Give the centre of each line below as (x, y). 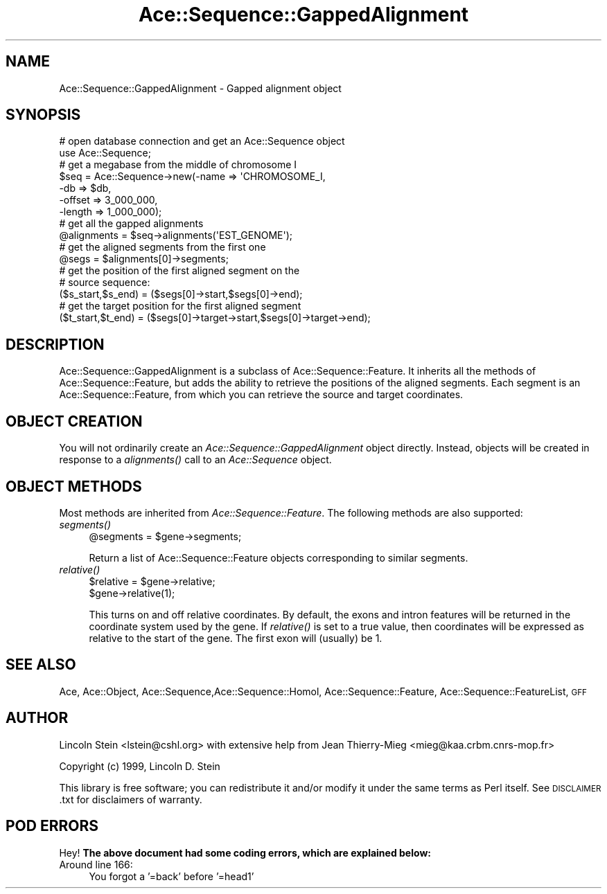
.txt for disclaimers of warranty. (131, 799)
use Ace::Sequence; (105, 153)
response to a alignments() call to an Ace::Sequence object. (195, 460)
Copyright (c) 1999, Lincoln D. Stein (140, 766)
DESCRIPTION (55, 344)
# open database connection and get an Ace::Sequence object (202, 141)
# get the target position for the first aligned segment (180, 306)
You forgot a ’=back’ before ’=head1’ (171, 876)
